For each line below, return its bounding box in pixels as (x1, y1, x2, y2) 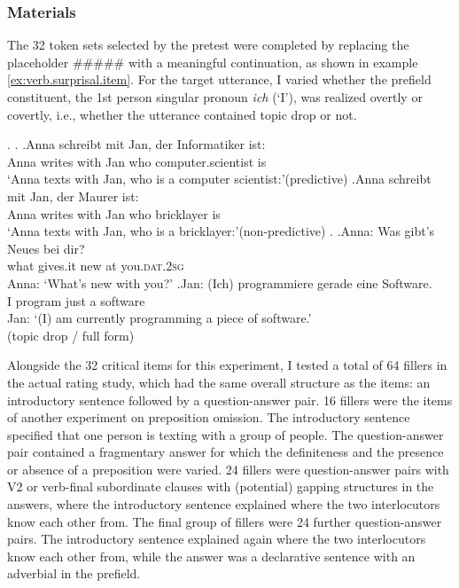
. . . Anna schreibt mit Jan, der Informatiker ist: (7, 135, 266, 153)
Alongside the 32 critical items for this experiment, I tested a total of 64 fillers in (7, 356, 447, 374)
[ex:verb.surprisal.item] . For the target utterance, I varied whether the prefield (7, 70, 432, 89)
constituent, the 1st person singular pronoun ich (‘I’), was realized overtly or (7, 88, 423, 106)
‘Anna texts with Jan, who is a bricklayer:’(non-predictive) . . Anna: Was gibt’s (7, 222, 435, 240)
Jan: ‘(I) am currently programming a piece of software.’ (7, 309, 312, 327)
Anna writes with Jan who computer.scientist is (7, 152, 267, 170)
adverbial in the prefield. (7, 564, 141, 583)
